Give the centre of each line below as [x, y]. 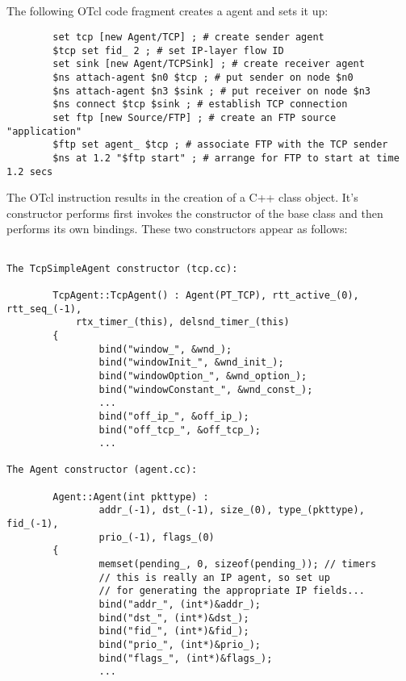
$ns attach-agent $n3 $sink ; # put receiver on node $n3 [212, 91]
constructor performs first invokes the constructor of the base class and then [195, 213]
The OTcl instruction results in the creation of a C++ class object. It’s [182, 197]
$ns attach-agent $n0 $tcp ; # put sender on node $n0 [203, 77]
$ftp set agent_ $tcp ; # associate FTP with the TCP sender [220, 145]
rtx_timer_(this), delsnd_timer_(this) [182, 322]
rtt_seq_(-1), [44, 309]
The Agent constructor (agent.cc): [102, 470]
